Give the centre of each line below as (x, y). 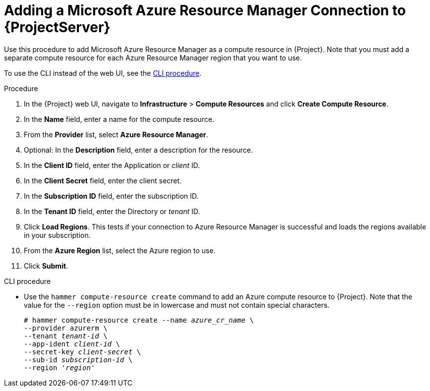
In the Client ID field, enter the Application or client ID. (112, 165)
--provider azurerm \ (66, 328)
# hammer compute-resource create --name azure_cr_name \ (139, 320)
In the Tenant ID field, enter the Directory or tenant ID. (112, 211)
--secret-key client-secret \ (83, 352)
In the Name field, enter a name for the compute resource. (119, 119)
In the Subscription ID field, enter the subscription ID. (111, 196)
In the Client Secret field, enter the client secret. (103, 180)
